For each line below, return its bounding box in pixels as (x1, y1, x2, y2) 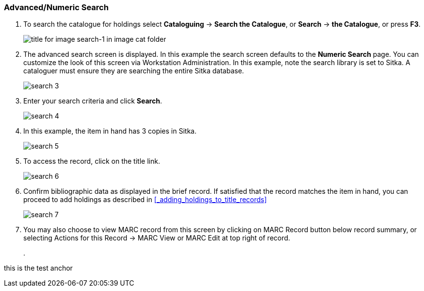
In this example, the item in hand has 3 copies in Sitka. (23, 127, 196, 136)
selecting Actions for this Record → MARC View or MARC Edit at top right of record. (23, 234, 291, 242)
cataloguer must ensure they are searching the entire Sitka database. (23, 67, 244, 75)
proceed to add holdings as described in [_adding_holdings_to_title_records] (23, 195, 267, 204)
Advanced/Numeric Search (4, 2, 109, 12)
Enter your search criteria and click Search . (23, 97, 162, 105)
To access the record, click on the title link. (23, 157, 160, 166)
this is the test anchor (4, 264, 73, 273)
